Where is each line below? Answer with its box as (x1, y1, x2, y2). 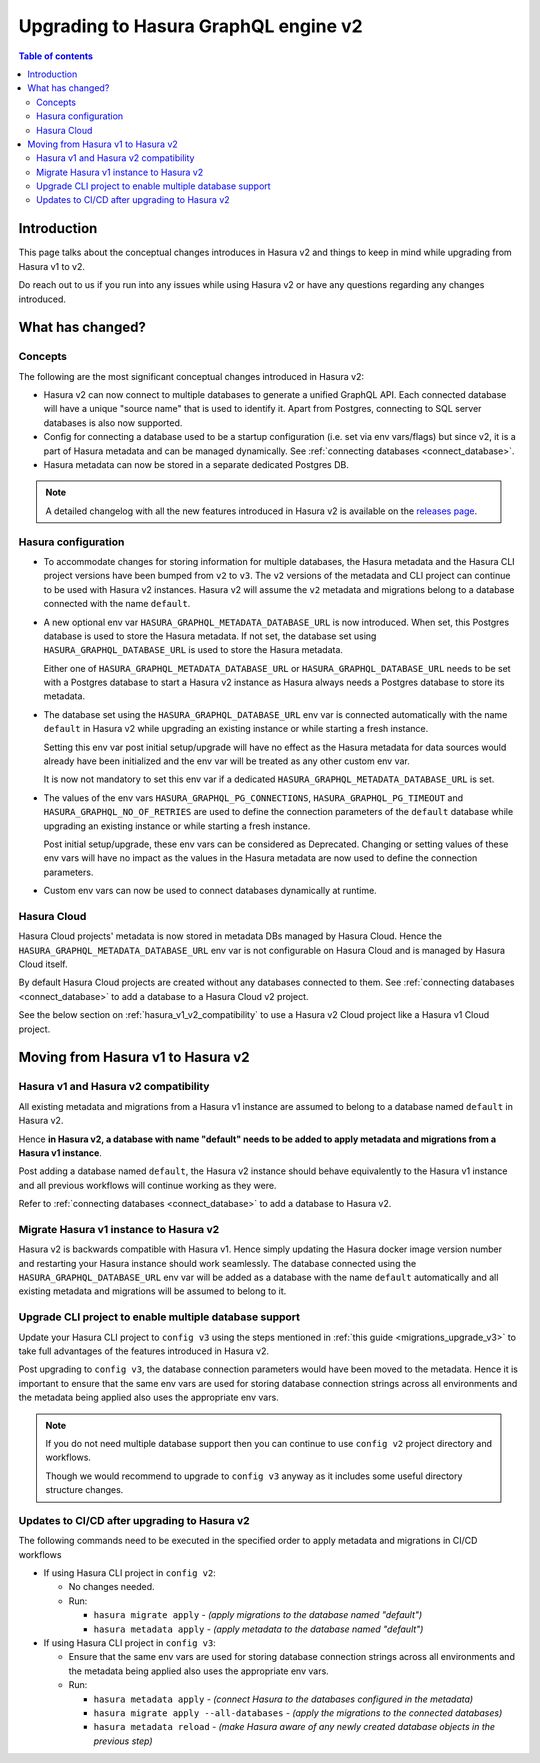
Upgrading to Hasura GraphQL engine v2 (18, 15, 364, 37)
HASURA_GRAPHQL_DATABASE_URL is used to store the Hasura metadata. (43, 644, 344, 656)
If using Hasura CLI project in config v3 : (43, 1636, 217, 1649)
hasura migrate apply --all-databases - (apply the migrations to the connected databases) (93, 1706, 503, 1719)
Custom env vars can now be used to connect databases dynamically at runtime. (43, 885, 377, 897)
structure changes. (45, 1484, 124, 1496)
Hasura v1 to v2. (18, 260, 85, 272)
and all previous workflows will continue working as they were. (18, 1179, 277, 1191)
